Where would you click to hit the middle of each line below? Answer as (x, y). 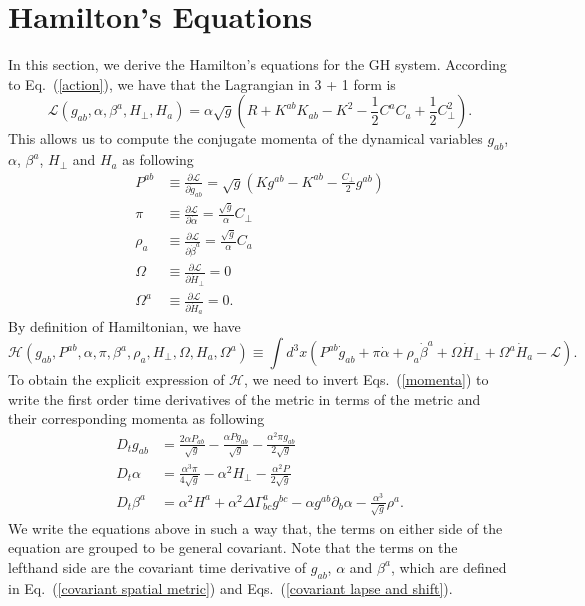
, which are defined (448, 566)
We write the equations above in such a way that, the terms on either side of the (255, 527)
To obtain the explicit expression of (116, 379)
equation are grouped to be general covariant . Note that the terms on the (233, 547)
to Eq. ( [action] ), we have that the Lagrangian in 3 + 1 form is (202, 83)
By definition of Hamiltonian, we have (124, 326)
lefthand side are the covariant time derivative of (157, 566)
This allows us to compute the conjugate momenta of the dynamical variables (245, 138)
